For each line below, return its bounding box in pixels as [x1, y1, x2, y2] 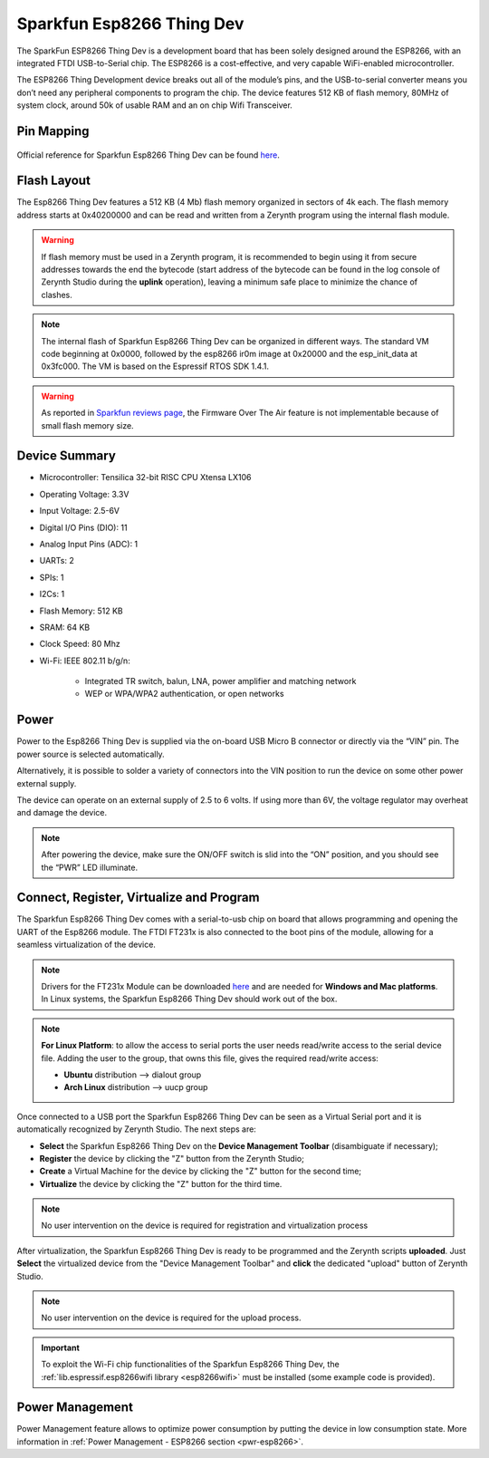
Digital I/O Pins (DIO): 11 [39, 522, 128, 533]
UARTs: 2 [39, 555, 74, 566]
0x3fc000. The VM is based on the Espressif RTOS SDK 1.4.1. [41, 361, 269, 372]
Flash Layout [16, 173, 91, 188]
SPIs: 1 [39, 572, 64, 583]
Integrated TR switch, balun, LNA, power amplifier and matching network [84, 676, 357, 687]
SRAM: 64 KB [39, 622, 91, 632]
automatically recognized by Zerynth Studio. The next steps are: [16, 1124, 257, 1135]
